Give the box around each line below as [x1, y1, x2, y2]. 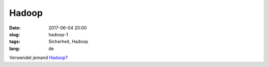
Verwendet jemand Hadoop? [9, 55, 68, 61]
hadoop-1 [48, 31, 68, 37]
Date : [9, 25, 21, 31]
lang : [9, 45, 20, 52]
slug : [9, 31, 20, 37]
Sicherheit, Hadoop [48, 39, 88, 45]
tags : [9, 39, 20, 45]
